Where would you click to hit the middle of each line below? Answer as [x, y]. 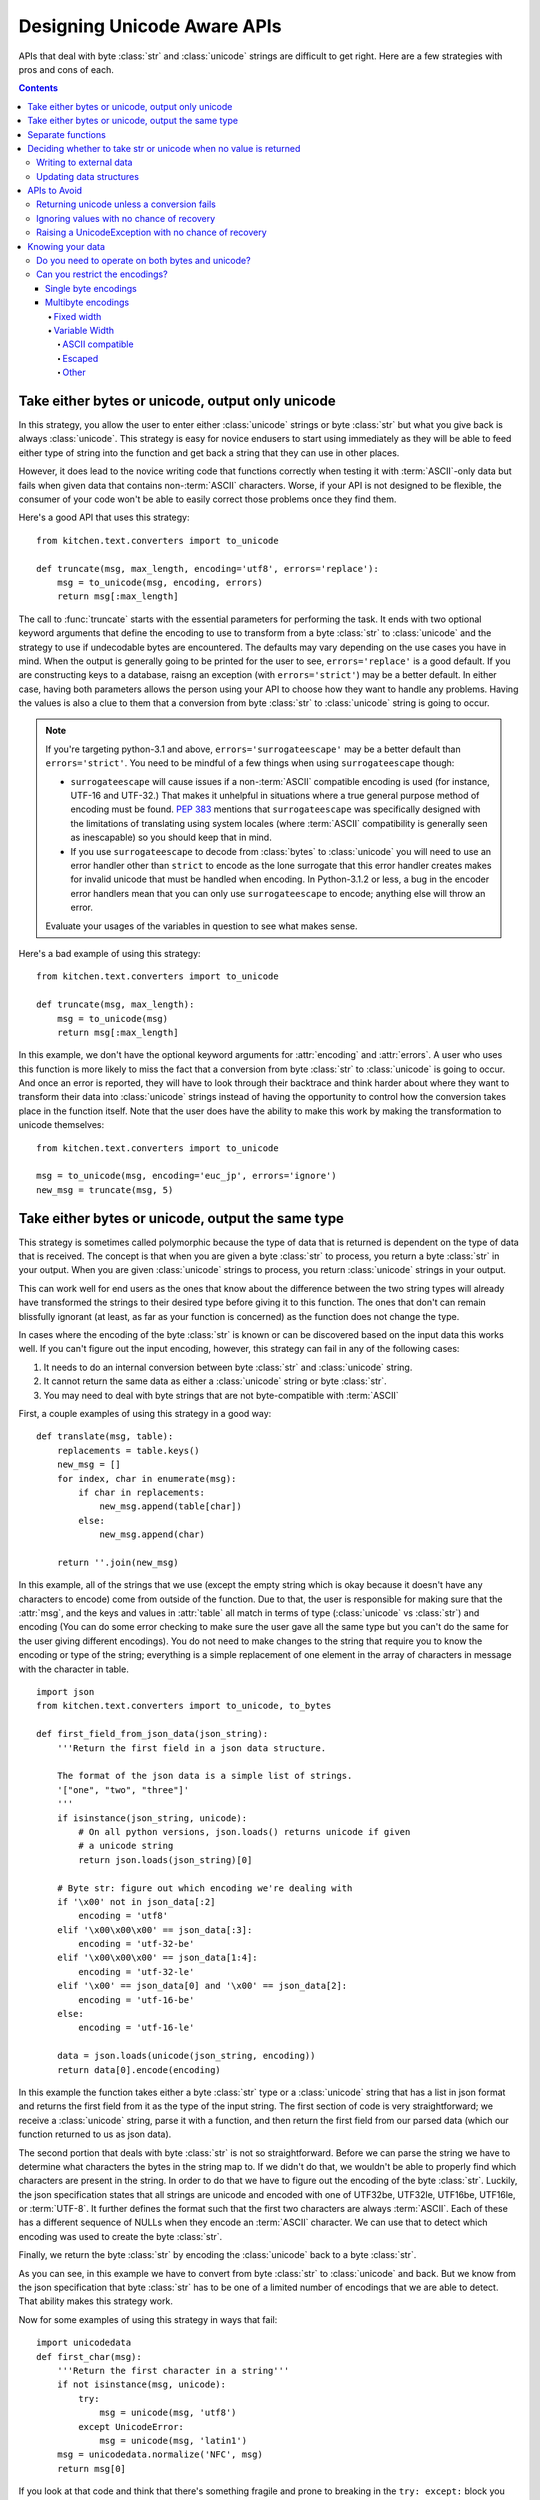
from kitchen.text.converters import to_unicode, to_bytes [184, 1706]
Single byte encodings [91, 288]
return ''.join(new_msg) [117, 1562]
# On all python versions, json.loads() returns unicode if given [244, 1831]
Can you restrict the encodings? [102, 274]
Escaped [80, 358]
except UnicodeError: [131, 2426]
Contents [38, 88]
